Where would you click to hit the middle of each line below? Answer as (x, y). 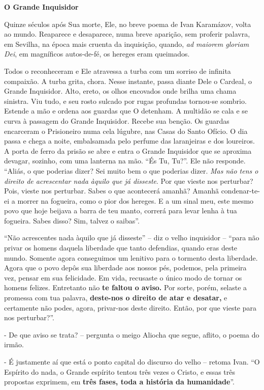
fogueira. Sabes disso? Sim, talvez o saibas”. (72, 220)
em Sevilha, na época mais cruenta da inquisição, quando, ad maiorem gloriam (127, 44)
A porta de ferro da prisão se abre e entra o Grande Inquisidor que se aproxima (128, 150)
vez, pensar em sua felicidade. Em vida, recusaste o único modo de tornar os (123, 277)
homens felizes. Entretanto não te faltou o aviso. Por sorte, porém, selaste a (126, 287)
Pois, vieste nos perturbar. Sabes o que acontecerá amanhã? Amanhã (111, 191)
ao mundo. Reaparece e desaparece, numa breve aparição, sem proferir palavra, (127, 34)
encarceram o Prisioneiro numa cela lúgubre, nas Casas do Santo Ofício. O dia (126, 131)
